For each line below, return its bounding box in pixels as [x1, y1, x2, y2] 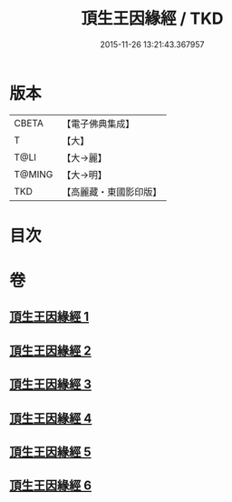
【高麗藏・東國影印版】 [62, 186, 162, 198]
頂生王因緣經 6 [9, 478, 92, 494]
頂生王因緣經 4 [9, 410, 92, 426]
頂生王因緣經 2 [9, 343, 92, 358]
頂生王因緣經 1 [9, 309, 90, 325]
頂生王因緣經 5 [9, 445, 92, 460]
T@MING [14, 167, 53, 180]
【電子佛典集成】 [62, 117, 135, 130]
